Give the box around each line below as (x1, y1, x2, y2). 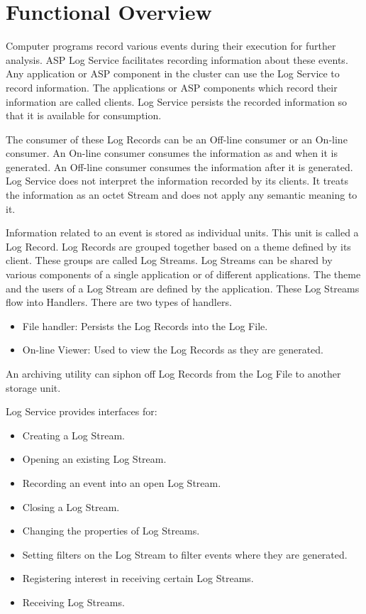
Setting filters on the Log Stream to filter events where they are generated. (22, 547, 348, 561)
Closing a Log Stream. (22, 499, 120, 514)
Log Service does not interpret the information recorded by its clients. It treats (6, 173, 348, 188)
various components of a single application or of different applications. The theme (6, 267, 361, 282)
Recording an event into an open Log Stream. (22, 475, 221, 490)
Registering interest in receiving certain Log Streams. (22, 571, 254, 586)
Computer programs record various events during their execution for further (6, 38, 336, 53)
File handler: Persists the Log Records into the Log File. (22, 318, 268, 333)
